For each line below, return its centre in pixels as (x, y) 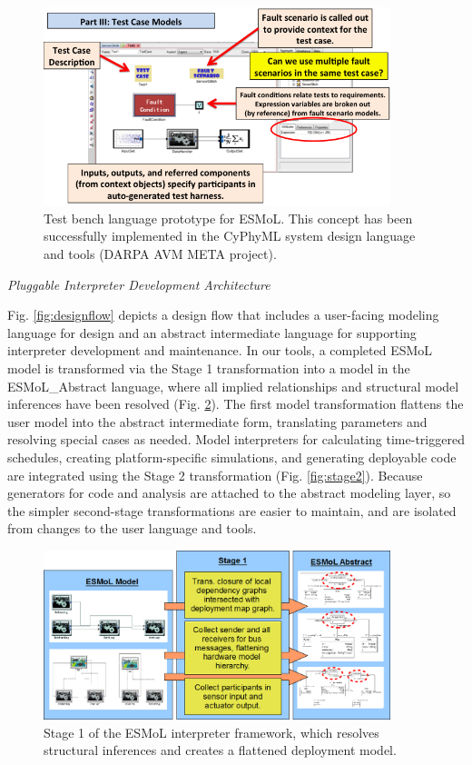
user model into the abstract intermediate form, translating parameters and (217, 421)
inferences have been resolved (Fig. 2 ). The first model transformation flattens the (236, 404)
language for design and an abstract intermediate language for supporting (212, 332)
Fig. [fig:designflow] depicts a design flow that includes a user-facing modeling (223, 315)
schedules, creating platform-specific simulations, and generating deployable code (232, 457)
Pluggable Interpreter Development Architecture (139, 284)
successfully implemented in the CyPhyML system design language (230, 236)
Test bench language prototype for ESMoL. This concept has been (228, 218)
